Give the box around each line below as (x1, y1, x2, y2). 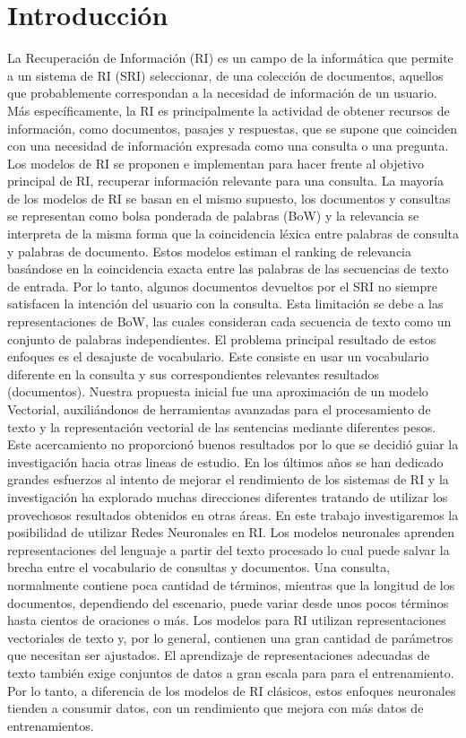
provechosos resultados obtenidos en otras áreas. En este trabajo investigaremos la (7, 505, 459, 524)
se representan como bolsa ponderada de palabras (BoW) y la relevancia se (7, 206, 419, 225)
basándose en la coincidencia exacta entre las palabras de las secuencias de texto (7, 259, 449, 278)
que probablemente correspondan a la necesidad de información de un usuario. (7, 83, 437, 102)
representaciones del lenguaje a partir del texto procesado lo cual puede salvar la (7, 540, 450, 559)
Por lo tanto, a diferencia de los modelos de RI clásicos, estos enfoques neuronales (7, 681, 456, 699)
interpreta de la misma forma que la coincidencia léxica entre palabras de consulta (7, 224, 460, 243)
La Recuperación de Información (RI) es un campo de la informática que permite (7, 48, 453, 67)
